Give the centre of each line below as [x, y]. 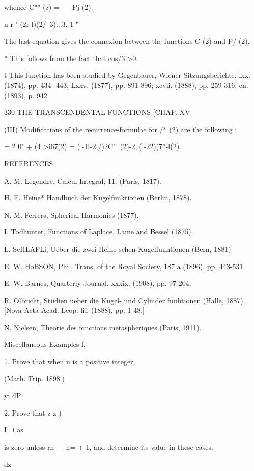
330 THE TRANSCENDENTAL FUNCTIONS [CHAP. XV [97, 112]
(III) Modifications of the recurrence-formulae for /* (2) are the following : [121, 129]
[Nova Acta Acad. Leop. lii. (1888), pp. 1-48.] [74, 310]
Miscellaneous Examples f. [45, 344]
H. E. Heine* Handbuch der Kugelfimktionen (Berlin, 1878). [98, 198]
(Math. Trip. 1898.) [35, 378]
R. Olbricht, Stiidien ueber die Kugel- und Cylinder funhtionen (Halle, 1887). [125, 300]
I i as [14, 430]
